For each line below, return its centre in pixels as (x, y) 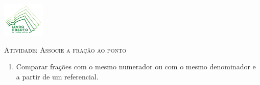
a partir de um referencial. (57, 76)
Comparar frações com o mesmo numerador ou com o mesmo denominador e (136, 67)
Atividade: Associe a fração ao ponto (65, 49)
